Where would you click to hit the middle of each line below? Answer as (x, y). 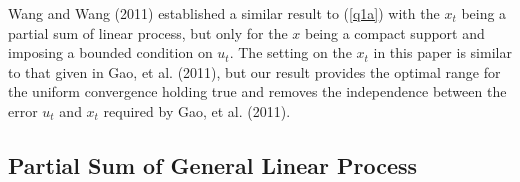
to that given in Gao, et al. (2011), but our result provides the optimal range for (254, 71)
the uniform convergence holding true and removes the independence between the (257, 91)
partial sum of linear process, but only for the (148, 32)
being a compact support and (394, 32)
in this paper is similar (442, 52)
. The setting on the (290, 52)
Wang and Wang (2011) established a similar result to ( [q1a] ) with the (224, 13)
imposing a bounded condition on (110, 52)
